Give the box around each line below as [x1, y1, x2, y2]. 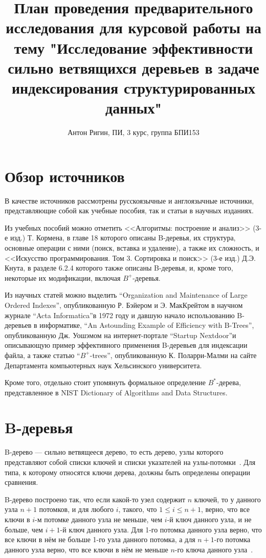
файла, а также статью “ [5, 349, 80, 360]
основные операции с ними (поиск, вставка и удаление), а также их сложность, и [5, 242, 259, 253]
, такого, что [118, 504, 157, 515]
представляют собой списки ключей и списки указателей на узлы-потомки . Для [5, 457, 256, 467]
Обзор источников [5, 165, 125, 186]
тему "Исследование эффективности [14, 37, 253, 58]
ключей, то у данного [194, 494, 261, 504]
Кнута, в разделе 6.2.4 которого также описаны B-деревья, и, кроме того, [5, 262, 233, 273]
